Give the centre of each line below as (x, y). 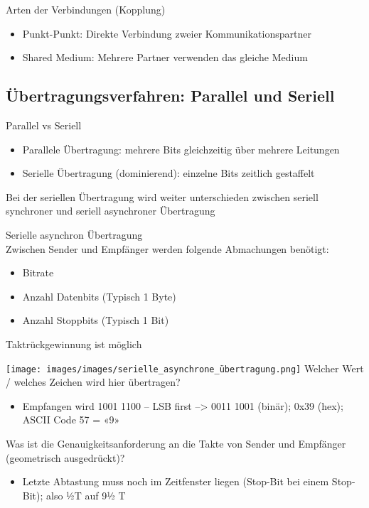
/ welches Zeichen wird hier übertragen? (93, 382)
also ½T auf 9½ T (86, 495)
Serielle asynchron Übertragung (74, 234)
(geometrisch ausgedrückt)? (65, 457)
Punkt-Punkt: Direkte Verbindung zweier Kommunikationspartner (167, 33)
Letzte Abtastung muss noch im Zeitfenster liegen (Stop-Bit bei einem (176, 481)
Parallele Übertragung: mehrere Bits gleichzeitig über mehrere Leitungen (181, 149)
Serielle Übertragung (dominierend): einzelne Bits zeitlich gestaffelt (169, 173)
